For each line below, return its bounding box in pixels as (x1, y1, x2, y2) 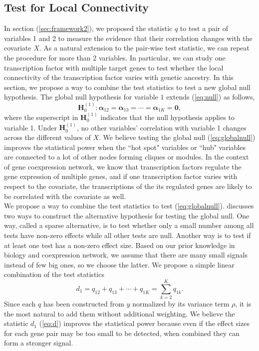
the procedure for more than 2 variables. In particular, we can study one (4, 52, 226, 62)
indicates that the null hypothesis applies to (100, 112, 235, 122)
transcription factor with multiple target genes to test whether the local (4, 62, 224, 72)
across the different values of (4, 132, 91, 142)
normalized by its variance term (132, 298, 230, 309)
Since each (4, 298, 36, 309)
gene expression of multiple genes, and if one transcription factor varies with (4, 171, 238, 181)
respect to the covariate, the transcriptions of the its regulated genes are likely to (4, 180, 252, 191)
